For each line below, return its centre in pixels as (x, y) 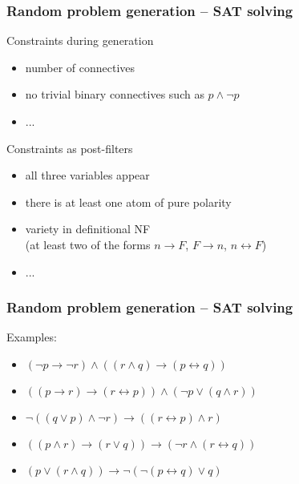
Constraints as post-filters (70, 148)
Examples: (32, 337)
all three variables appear (87, 175)
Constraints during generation (80, 40)
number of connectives (80, 67)
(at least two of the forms (88, 244)
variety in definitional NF (88, 229)
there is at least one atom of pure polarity (128, 202)
